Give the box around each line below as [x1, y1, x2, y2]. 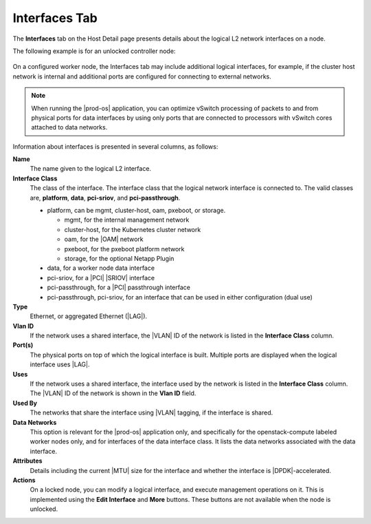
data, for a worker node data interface [47, 264, 155, 272]
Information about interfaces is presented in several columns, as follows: [12, 142, 218, 151]
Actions [12, 476, 36, 484]
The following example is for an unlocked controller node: [12, 47, 176, 55]
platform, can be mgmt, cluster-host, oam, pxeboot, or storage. [47, 207, 226, 215]
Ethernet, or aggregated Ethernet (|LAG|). [30, 312, 148, 320]
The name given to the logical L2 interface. [30, 165, 151, 173]
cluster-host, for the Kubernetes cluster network [64, 225, 201, 233]
